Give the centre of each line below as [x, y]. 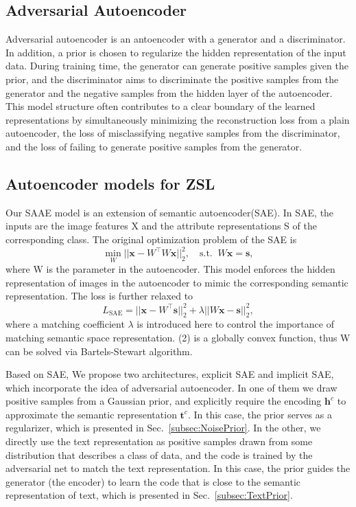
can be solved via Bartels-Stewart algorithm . [99, 351]
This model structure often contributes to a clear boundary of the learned [161, 106]
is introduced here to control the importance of [235, 324]
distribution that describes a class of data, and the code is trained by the [159, 454]
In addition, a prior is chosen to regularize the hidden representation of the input [176, 52]
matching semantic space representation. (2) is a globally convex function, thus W [178, 337]
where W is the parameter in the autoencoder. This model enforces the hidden [170, 269]
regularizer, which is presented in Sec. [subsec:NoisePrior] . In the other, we [163, 428]
